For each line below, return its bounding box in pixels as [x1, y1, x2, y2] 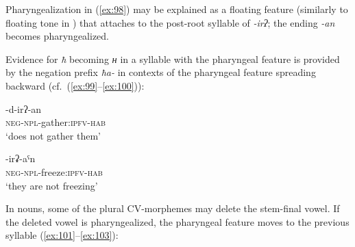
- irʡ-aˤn [5, 151, 36, 166]
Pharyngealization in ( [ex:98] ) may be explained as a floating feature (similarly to [5, 2, 348, 16]
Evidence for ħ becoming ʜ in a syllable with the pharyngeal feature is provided [5, 51, 340, 66]
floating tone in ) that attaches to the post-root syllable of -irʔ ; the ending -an [5, 15, 335, 29]
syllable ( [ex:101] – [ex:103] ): [5, 228, 119, 242]
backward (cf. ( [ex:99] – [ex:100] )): [5, 78, 145, 92]
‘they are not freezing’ [5, 178, 98, 192]
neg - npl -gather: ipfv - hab [5, 115, 106, 129]
